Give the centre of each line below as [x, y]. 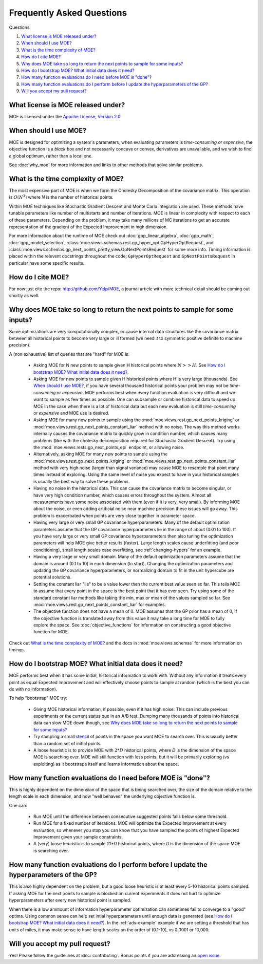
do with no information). [33, 689]
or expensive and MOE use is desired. [71, 413]
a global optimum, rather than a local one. [51, 156]
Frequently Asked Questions [68, 13]
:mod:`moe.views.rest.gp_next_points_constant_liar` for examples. [100, 604]
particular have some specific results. [47, 263]
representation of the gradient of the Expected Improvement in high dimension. [88, 227]
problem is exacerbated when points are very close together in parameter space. [115, 515]
